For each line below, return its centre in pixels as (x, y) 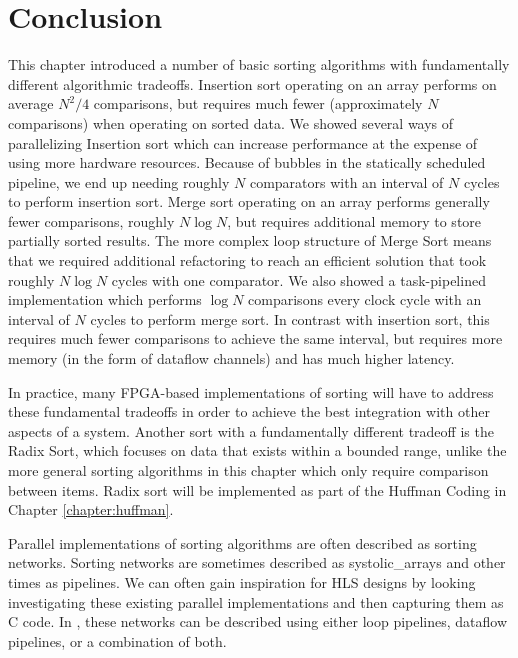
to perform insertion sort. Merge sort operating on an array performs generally (249, 201)
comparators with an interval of (346, 181)
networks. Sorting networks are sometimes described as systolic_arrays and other (257, 562)
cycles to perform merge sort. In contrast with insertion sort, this (290, 318)
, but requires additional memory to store (354, 220)
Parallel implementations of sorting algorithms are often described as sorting (242, 542)
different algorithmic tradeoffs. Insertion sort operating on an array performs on (252, 83)
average (31, 103)
